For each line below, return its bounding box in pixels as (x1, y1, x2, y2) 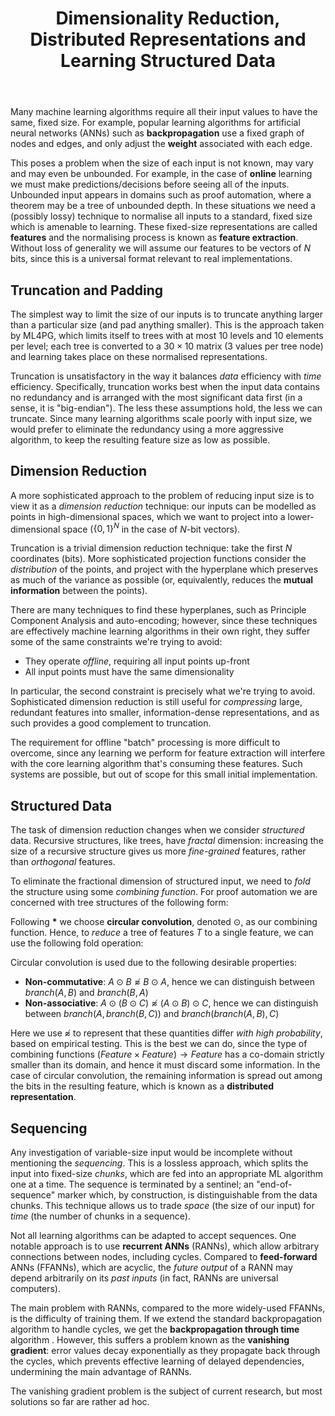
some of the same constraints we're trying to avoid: (10, 636, 223, 648)
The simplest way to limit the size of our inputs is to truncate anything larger (10, 308, 323, 320)
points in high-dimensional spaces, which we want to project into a (10, 510, 286, 522)
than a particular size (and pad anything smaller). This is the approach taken (10, 319, 325, 331)
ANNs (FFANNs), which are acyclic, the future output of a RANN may (10, 1262, 293, 1274)
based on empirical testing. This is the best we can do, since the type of (10, 1038, 308, 1050)
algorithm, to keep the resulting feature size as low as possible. (10, 434, 271, 446)
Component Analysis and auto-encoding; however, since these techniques (10, 615, 318, 627)
